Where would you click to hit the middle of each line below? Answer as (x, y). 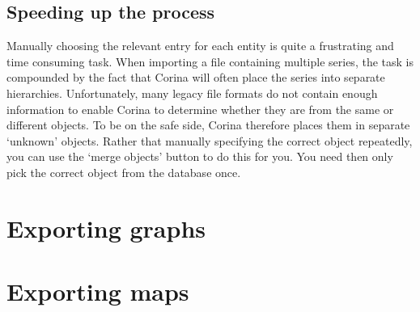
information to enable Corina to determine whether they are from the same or (200, 109)
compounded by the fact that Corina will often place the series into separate (196, 77)
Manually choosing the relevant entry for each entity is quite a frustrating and (200, 46)
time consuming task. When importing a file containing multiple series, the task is (210, 61)
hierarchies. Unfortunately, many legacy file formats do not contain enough (192, 93)
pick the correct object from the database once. (124, 172)
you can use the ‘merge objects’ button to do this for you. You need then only (200, 156)
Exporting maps (98, 291)
